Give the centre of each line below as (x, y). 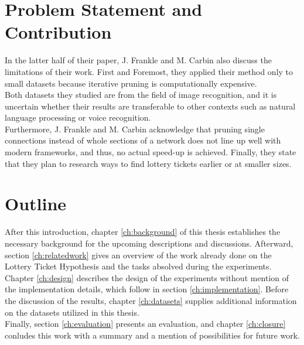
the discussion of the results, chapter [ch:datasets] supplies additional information (151, 300)
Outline (36, 204)
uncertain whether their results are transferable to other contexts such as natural (150, 106)
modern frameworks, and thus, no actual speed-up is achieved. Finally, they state (151, 152)
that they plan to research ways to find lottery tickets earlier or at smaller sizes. (148, 163)
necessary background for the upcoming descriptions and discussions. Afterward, (149, 243)
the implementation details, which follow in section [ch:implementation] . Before (147, 289)
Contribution (58, 32)
